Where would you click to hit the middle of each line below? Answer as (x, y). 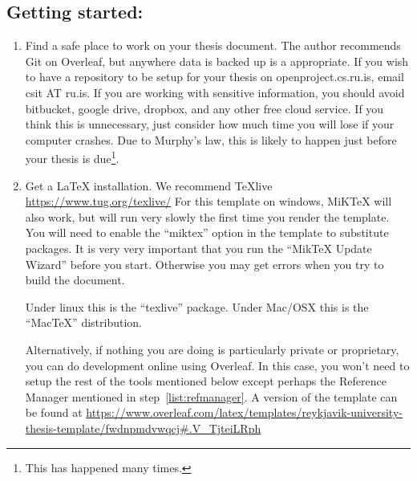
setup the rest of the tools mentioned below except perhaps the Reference (206, 381)
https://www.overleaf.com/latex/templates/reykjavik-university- (244, 412)
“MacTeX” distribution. (83, 322)
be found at (54, 412)
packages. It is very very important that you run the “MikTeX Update (198, 248)
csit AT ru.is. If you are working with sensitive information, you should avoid (215, 92)
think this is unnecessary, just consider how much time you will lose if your (210, 124)
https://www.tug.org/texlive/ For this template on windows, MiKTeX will (208, 201)
